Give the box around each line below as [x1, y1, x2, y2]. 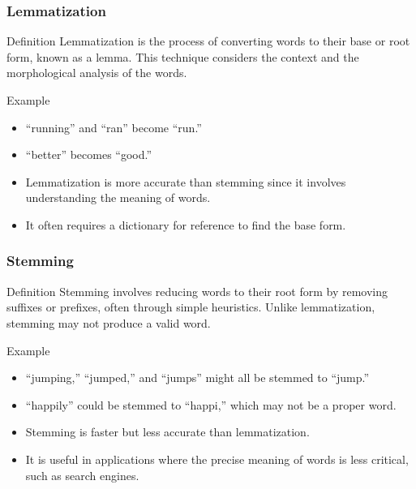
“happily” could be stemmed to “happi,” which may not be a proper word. [25, 396, 397, 413]
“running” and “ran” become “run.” [25, 118, 202, 135]
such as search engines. [25, 466, 139, 483]
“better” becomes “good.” [25, 146, 152, 163]
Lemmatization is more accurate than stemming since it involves [25, 173, 346, 190]
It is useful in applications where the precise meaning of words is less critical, [25, 450, 409, 467]
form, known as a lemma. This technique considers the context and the [6, 48, 359, 65]
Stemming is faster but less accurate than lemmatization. [25, 423, 310, 440]
